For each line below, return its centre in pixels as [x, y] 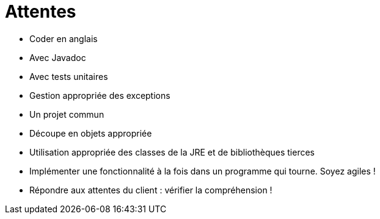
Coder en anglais [64, 38]
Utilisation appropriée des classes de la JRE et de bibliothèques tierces [172, 152]
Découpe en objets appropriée [91, 133]
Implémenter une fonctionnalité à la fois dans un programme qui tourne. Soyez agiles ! [203, 171]
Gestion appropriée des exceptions [100, 95]
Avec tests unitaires [69, 76]
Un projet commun [67, 114]
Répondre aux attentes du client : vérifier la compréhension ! [151, 190]
